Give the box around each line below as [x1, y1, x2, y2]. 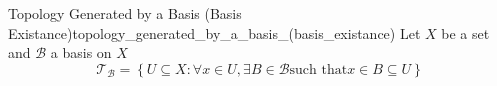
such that [289, 62, 348, 77]
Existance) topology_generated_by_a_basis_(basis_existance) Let [8, 22, 421, 43]
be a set [441, 22, 490, 43]
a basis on [50, 42, 112, 63]
